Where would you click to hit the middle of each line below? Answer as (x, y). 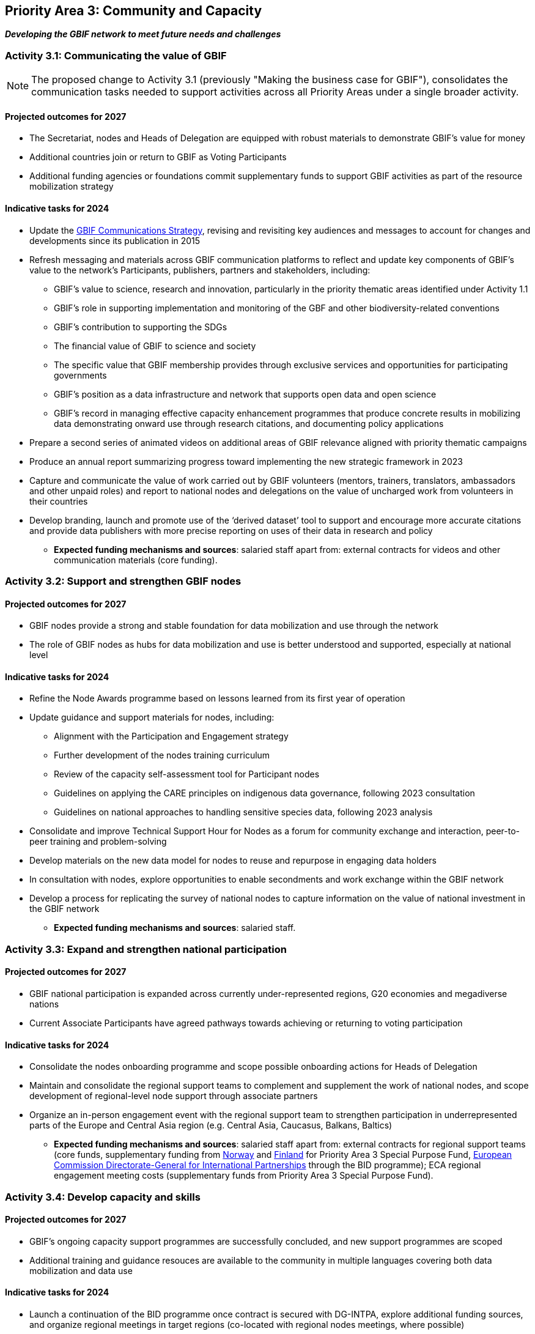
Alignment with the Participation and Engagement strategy (171, 736)
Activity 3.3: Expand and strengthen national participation (146, 949)
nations (44, 1004)
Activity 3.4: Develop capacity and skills (103, 1197)
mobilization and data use (81, 1270)
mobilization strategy (72, 187)
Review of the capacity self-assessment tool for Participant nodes (187, 774)
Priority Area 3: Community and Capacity (134, 11)
